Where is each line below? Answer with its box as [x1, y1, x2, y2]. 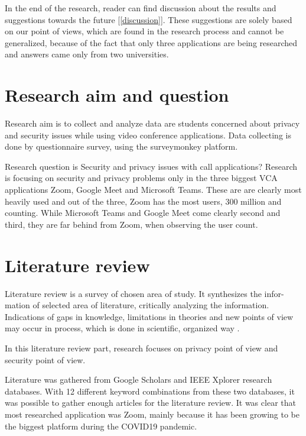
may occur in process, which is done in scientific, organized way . [5, 322, 240, 334]
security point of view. [5, 353, 86, 366]
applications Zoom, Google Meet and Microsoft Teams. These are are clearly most [5, 183, 302, 196]
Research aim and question [5, 83, 229, 107]
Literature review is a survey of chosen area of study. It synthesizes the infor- [5, 287, 284, 299]
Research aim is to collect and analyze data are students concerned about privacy [5, 117, 300, 130]
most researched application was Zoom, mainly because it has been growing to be [5, 408, 300, 420]
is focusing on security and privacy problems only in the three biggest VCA [5, 172, 278, 184]
